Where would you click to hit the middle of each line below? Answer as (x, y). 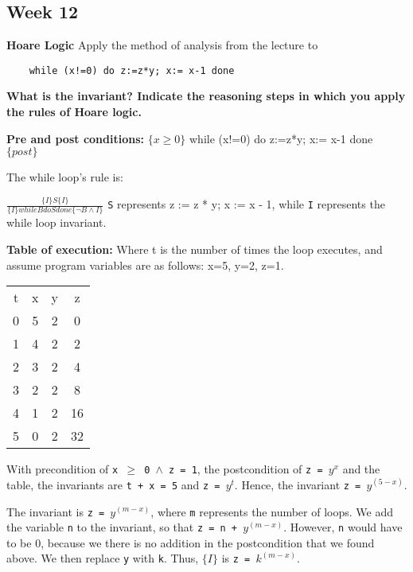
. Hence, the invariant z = (298, 484)
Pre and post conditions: (75, 138)
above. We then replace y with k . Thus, (103, 558)
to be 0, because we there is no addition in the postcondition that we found (191, 542)
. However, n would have (343, 527)
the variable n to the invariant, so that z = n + (122, 527)
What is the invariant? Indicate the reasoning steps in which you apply (206, 96)
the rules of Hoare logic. (74, 112)
